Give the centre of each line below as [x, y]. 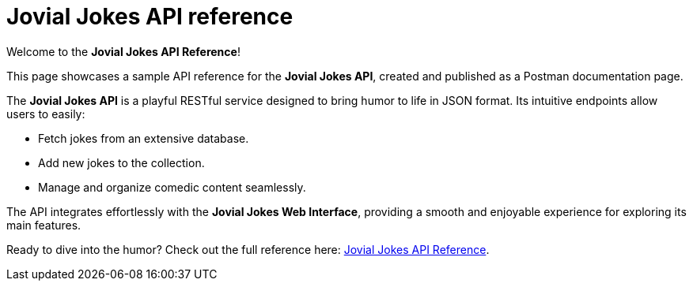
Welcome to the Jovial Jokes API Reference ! [123, 51]
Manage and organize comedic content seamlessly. [172, 187]
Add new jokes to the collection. [121, 162]
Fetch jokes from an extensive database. [144, 138]
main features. [44, 225]
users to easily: [46, 114]
